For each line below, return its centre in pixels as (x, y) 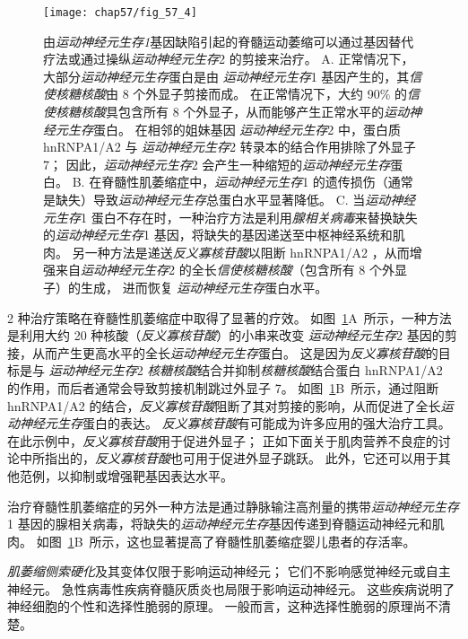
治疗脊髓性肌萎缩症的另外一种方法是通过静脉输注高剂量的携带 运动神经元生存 (233, 506)
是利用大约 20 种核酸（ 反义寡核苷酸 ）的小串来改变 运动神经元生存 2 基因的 (226, 335)
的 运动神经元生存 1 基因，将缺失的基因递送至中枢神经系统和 (218, 235)
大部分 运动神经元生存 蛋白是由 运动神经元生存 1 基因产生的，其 (226, 76)
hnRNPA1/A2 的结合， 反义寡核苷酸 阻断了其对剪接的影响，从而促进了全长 (224, 405)
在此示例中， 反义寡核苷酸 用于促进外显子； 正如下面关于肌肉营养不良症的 (223, 440)
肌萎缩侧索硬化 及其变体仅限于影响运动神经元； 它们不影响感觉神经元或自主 (229, 571)
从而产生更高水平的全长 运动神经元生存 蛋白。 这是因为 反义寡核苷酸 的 (235, 352)
